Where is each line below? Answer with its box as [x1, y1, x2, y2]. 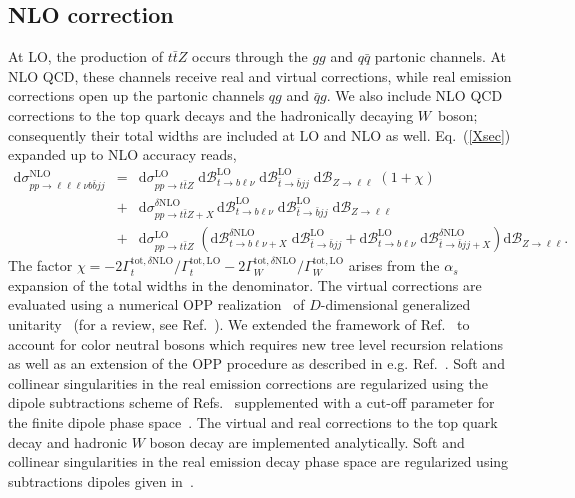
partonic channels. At [374, 46, 507, 67]
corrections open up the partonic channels [8, 85, 265, 106]
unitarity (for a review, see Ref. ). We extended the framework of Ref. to [8, 314, 470, 335]
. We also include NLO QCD [326, 85, 503, 106]
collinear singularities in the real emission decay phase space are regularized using [8, 451, 509, 472]
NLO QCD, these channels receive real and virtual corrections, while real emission [8, 65, 512, 86]
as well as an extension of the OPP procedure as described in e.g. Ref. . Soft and [8, 353, 505, 374]
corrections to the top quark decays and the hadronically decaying [8, 104, 414, 125]
